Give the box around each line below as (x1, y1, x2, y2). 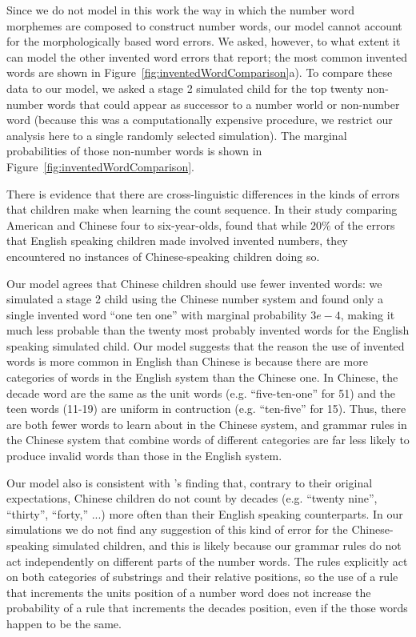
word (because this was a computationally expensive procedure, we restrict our (6, 111, 393, 128)
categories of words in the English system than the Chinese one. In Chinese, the (6, 369, 398, 386)
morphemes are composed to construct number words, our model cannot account (6, 17, 402, 34)
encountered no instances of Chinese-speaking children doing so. (6, 247, 320, 264)
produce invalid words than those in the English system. (6, 447, 282, 464)
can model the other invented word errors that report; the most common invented (6, 48, 407, 65)
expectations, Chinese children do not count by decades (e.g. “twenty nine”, (6, 490, 378, 507)
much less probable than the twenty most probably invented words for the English (6, 322, 410, 339)
